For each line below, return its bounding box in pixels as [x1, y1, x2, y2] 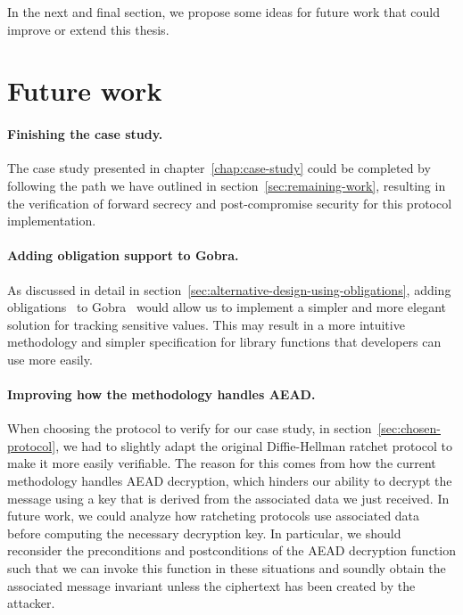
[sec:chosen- [377, 419, 441, 438]
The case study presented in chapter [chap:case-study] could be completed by [7, 159, 431, 177]
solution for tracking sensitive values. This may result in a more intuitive [7, 315, 405, 333]
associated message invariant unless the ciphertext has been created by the [7, 576, 416, 594]
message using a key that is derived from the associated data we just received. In [7, 488, 450, 507]
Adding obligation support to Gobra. [7, 246, 239, 265]
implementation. [7, 211, 96, 230]
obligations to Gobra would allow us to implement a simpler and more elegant [7, 298, 447, 316]
